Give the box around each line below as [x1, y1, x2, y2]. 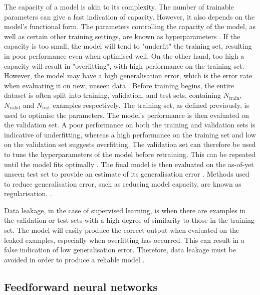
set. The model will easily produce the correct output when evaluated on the [4, 225, 239, 235]
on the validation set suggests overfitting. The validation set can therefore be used [4, 139, 256, 150]
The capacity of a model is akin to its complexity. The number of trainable [4, 2, 234, 12]
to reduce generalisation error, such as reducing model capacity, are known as [4, 178, 241, 189]
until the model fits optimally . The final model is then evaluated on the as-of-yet [4, 159, 254, 169]
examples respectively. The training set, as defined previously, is [53, 99, 249, 110]
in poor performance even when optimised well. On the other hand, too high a [4, 50, 244, 61]
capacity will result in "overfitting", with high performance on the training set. [4, 60, 244, 71]
